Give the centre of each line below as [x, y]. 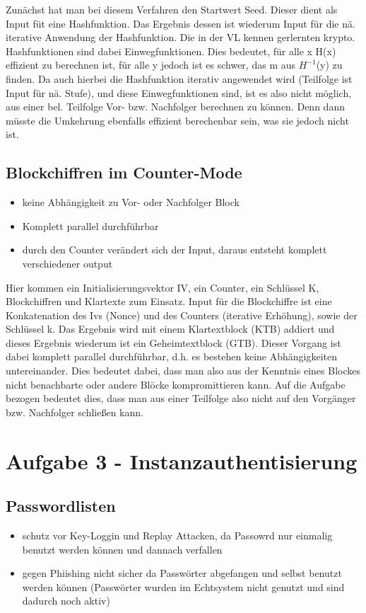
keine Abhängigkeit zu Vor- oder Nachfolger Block [131, 202]
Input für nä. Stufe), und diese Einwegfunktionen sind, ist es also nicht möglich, [179, 92]
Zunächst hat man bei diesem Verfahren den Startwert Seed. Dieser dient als [172, 9]
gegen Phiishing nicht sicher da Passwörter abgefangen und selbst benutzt [182, 573]
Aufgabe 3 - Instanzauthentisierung [182, 460]
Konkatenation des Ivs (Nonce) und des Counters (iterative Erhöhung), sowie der [182, 315]
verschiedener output [67, 263]
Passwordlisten [61, 506]
